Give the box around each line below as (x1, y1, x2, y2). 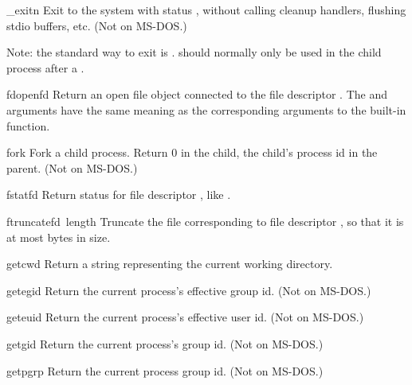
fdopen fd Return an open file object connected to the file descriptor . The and (6, 86, 387, 103)
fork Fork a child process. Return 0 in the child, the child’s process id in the (6, 144, 378, 161)
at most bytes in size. (6, 228, 111, 245)
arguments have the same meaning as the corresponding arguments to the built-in (6, 101, 406, 118)
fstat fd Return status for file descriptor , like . (6, 186, 231, 203)
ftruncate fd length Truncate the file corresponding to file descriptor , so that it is (6, 212, 404, 229)
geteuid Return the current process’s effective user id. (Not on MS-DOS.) (6, 309, 364, 325)
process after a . (6, 59, 84, 76)
